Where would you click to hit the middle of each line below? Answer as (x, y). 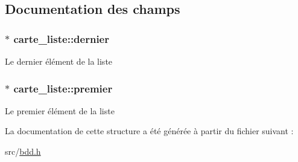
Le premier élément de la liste (60, 110)
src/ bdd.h (23, 151)
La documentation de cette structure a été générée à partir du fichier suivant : (149, 131)
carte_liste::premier (63, 88)
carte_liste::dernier (61, 38)
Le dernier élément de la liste (59, 61)
